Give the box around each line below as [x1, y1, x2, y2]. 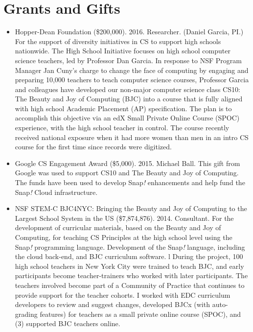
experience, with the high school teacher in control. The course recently [15, 122, 230, 133]
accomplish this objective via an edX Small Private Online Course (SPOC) [15, 113, 240, 123]
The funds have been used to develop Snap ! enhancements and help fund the [15, 177, 245, 188]
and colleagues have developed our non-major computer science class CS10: [15, 84, 240, 94]
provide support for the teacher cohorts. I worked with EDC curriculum [15, 289, 230, 300]
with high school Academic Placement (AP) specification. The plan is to [15, 103, 232, 113]
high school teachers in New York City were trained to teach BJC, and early [15, 261, 244, 271]
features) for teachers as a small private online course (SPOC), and [40, 308, 241, 319]
